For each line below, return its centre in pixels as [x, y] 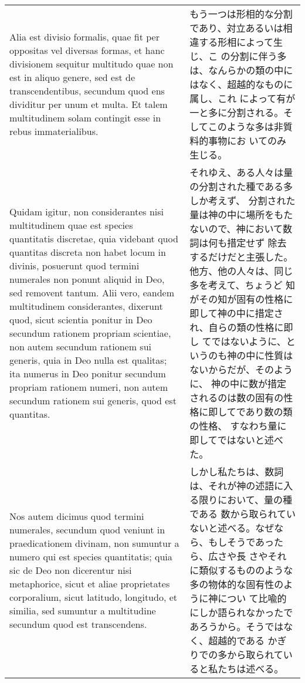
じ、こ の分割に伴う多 [238, 56]
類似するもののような [246, 570]
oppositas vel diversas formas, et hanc [87, 50]
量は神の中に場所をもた [241, 214]
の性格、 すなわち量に [238, 426]
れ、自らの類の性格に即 [241, 327]
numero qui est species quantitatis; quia [91, 556]
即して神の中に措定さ [236, 313]
